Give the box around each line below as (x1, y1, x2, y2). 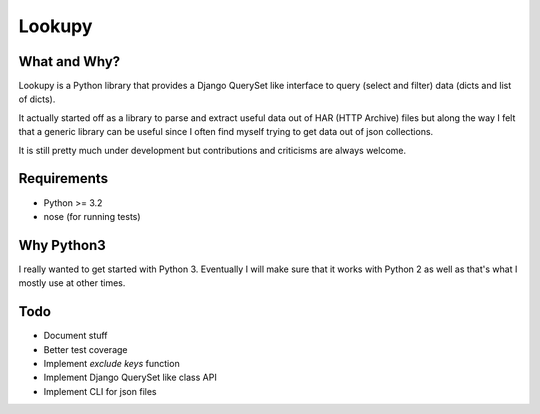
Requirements (18, 170, 109, 187)
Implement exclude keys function (43, 357, 180, 369)
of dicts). (18, 93, 56, 105)
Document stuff (43, 330, 109, 342)
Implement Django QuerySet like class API (43, 371, 217, 384)
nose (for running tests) (43, 210, 141, 222)
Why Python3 (18, 236, 107, 254)
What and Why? (18, 53, 121, 70)
